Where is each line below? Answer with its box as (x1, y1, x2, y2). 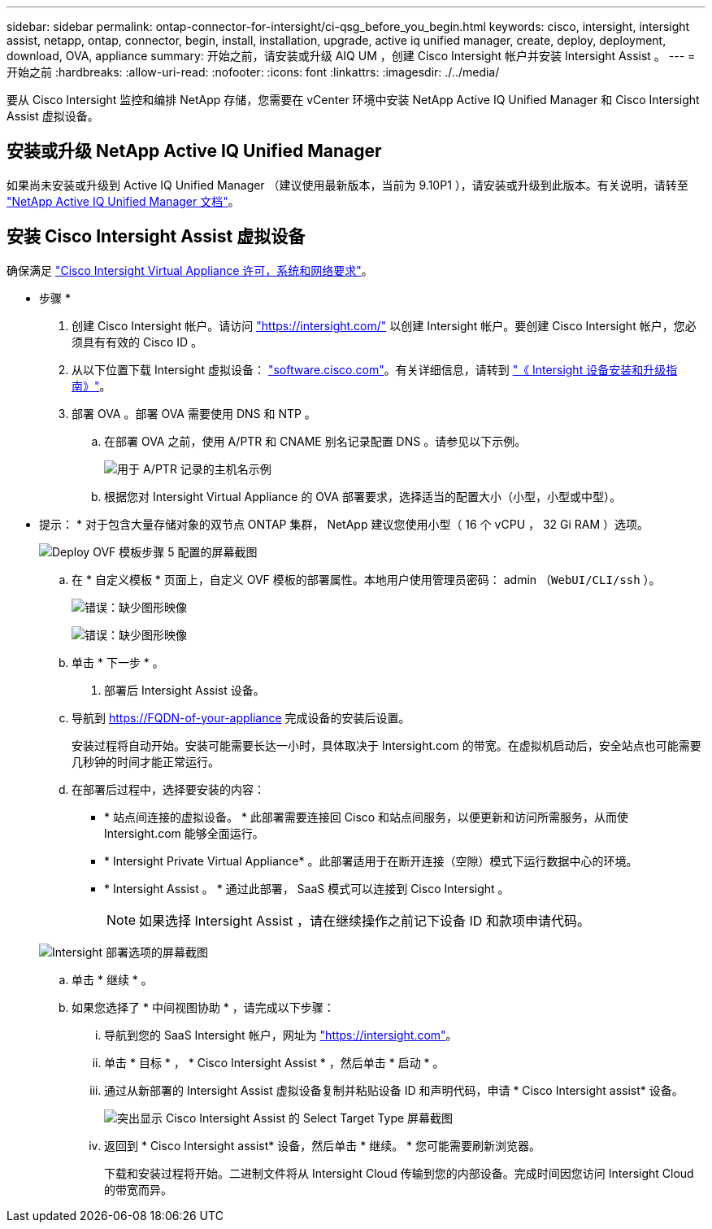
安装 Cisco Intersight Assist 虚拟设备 (7, 226, 306, 247)
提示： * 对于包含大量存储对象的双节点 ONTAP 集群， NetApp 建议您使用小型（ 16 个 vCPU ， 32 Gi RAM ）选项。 (39, 516, 649, 531)
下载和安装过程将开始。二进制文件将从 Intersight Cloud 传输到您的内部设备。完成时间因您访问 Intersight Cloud (104, 1166, 694, 1180)
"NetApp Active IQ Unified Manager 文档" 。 (7, 194, 240, 208)
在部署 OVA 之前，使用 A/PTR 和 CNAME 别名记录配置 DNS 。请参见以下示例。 (104, 434, 527, 448)
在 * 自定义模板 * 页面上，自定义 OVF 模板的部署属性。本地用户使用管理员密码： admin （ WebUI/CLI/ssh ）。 (72, 572, 661, 586)
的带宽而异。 (104, 1182, 172, 1196)
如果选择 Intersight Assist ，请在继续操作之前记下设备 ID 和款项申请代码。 (139, 912, 590, 929)
